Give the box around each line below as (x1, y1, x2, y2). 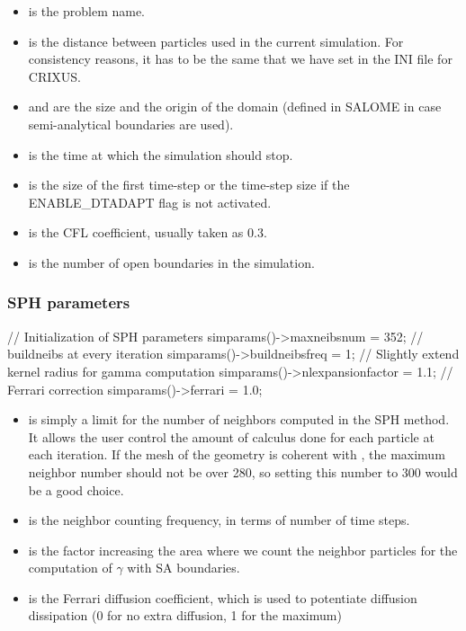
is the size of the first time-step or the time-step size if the (28, 175, 350, 194)
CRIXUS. (28, 67, 81, 85)
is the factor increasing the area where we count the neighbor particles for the (28, 540, 458, 559)
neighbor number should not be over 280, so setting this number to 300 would (28, 462, 458, 481)
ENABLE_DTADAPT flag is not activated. (28, 192, 272, 211)
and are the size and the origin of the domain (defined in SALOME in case (28, 97, 442, 116)
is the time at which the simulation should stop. (28, 145, 293, 164)
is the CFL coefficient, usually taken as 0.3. (28, 223, 267, 242)
